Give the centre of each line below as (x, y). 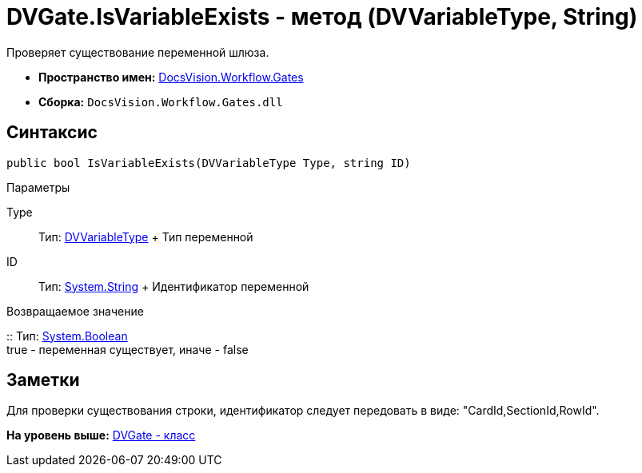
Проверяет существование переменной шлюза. (138, 52)
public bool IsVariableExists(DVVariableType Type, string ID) (209, 163)
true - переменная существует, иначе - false (128, 349)
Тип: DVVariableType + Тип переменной (146, 236)
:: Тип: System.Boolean (67, 336)
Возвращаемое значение (75, 311)
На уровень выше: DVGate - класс (101, 435)
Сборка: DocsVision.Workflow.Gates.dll (161, 101)
